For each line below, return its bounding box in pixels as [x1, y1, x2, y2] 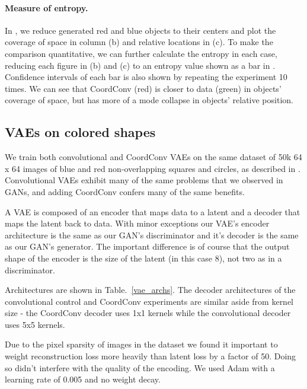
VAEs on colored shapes [5, 123, 156, 141]
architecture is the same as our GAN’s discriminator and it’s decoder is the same [5, 228, 299, 241]
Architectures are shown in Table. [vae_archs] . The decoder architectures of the [5, 283, 296, 296]
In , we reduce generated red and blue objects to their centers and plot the [5, 24, 276, 36]
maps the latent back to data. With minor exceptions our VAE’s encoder [5, 217, 270, 229]
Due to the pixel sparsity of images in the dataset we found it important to [5, 338, 278, 350]
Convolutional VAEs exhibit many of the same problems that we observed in [5, 174, 283, 186]
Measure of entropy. [5, 1, 88, 14]
